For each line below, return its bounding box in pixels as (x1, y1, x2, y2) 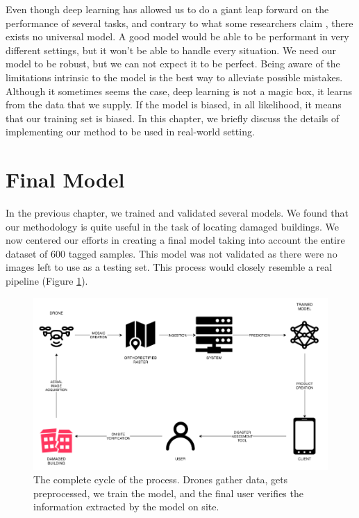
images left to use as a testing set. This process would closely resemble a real (6, 260, 333, 274)
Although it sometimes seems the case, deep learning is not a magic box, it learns (6, 83, 353, 98)
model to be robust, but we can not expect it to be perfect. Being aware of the (6, 56, 340, 71)
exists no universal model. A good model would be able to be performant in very (6, 29, 349, 44)
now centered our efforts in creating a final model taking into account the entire (6, 233, 345, 247)
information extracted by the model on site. (33, 499, 219, 514)
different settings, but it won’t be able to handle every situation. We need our (6, 42, 336, 57)
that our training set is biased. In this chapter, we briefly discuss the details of (6, 110, 340, 125)
